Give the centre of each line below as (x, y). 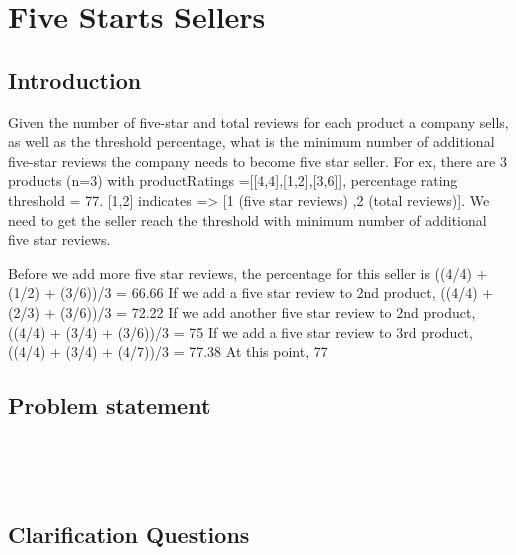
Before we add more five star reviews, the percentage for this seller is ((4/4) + (248, 272)
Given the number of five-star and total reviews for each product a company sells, (258, 121)
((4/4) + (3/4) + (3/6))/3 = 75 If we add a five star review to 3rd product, (240, 331)
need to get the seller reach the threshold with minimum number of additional (247, 219)
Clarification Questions (129, 534)
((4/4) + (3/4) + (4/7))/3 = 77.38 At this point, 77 (168, 351)
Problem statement (109, 405)
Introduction (75, 79)
